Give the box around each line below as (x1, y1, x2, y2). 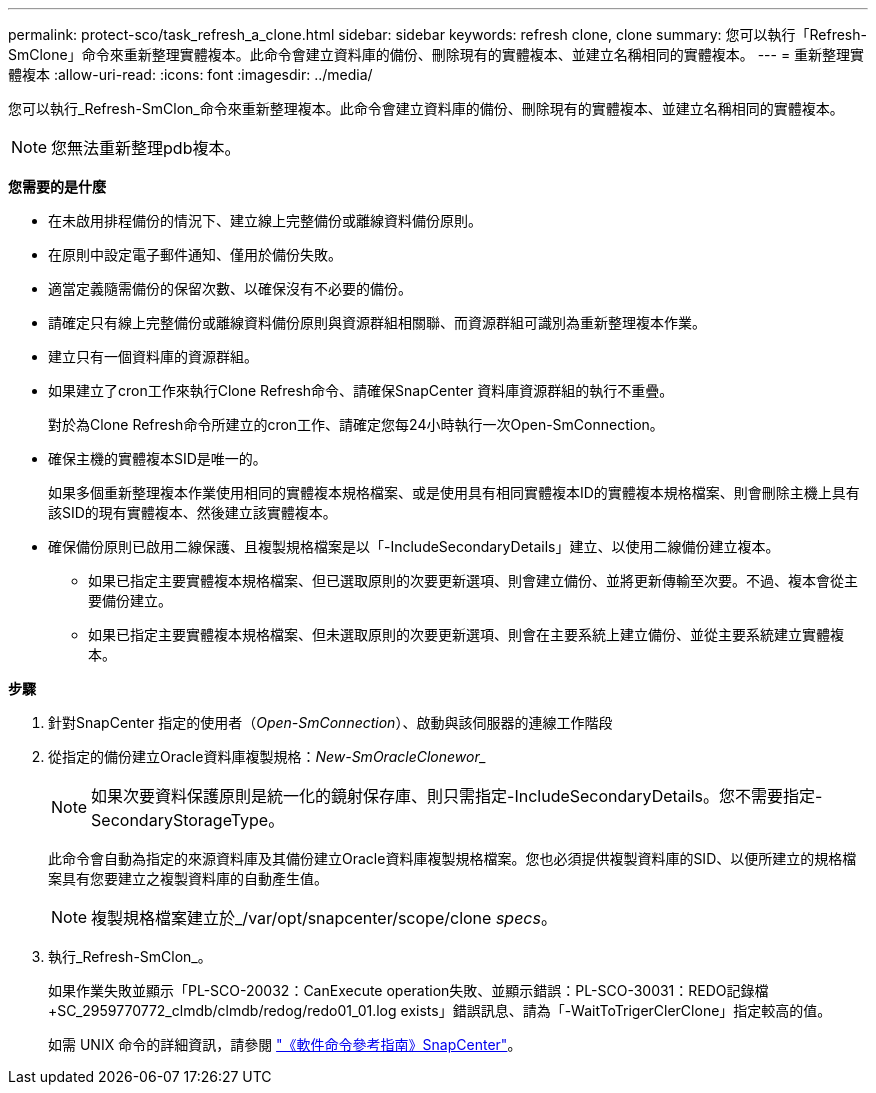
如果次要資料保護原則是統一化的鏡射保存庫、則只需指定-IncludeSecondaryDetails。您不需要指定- (91, 786, 823, 806)
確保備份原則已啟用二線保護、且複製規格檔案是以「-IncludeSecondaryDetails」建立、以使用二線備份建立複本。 (48, 538, 780, 555)
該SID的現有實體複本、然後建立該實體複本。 (48, 504, 337, 521)
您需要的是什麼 (8, 178, 106, 195)
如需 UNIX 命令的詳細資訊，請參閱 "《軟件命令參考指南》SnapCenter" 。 (48, 1036, 522, 1053)
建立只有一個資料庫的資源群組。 (48, 348, 258, 365)
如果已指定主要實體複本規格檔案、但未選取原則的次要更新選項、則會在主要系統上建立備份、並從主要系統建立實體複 (88, 626, 844, 643)
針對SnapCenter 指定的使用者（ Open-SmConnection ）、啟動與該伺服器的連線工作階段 (48, 714, 613, 731)
